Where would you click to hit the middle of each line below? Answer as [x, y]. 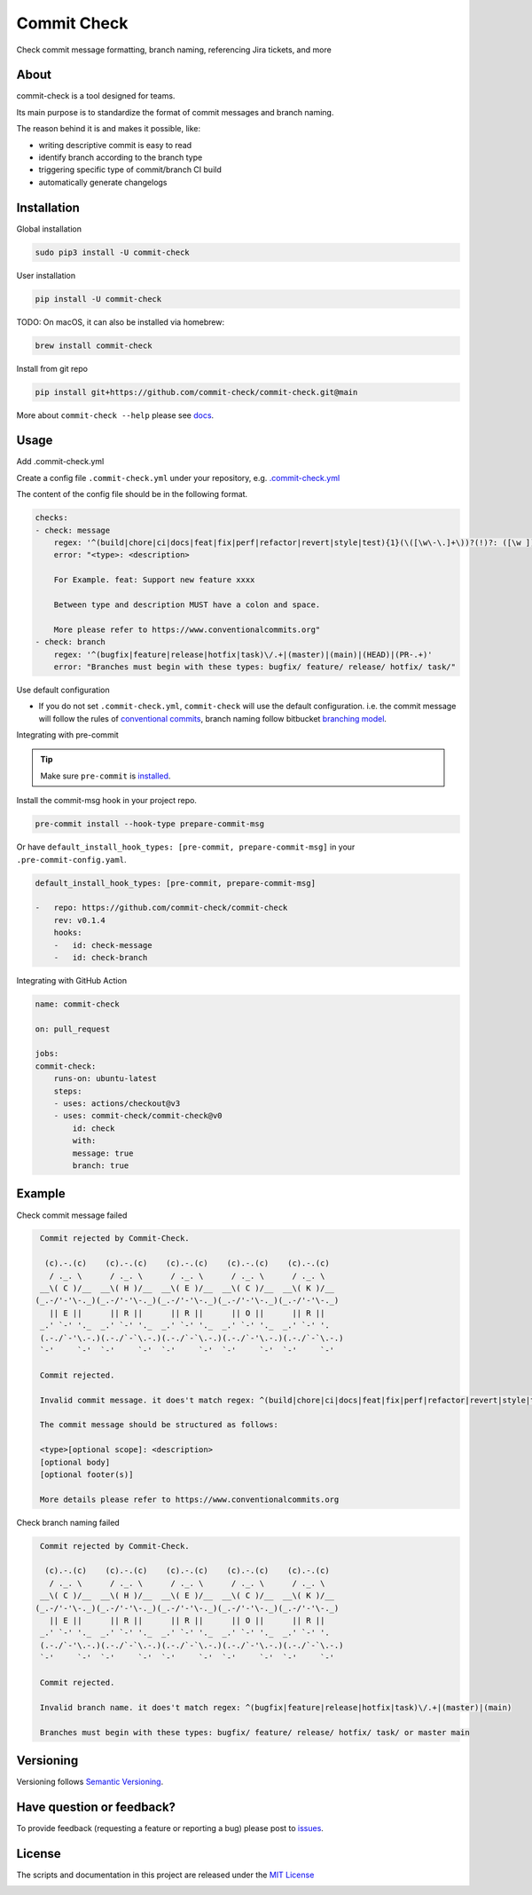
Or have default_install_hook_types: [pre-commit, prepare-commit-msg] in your [186, 847]
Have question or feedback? [96, 1807]
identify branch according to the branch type [121, 158]
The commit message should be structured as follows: [159, 1425]
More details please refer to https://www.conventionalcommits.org [190, 1499]
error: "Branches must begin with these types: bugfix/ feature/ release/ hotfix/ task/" [255, 667]
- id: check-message [103, 945]
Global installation [49, 229]
